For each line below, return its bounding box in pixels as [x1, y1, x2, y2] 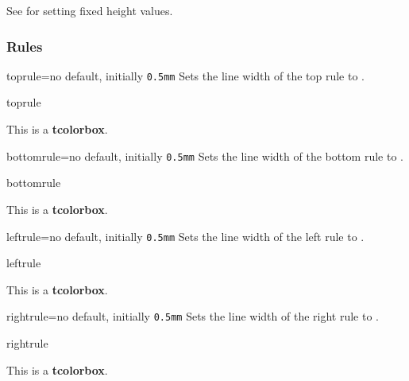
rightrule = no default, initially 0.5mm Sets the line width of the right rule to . [6, 308, 379, 325]
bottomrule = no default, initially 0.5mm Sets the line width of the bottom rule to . [6, 147, 403, 164]
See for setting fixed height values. [6, 2, 173, 18]
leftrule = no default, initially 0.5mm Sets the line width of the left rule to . [6, 227, 365, 244]
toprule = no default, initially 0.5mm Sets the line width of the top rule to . [6, 67, 365, 84]
